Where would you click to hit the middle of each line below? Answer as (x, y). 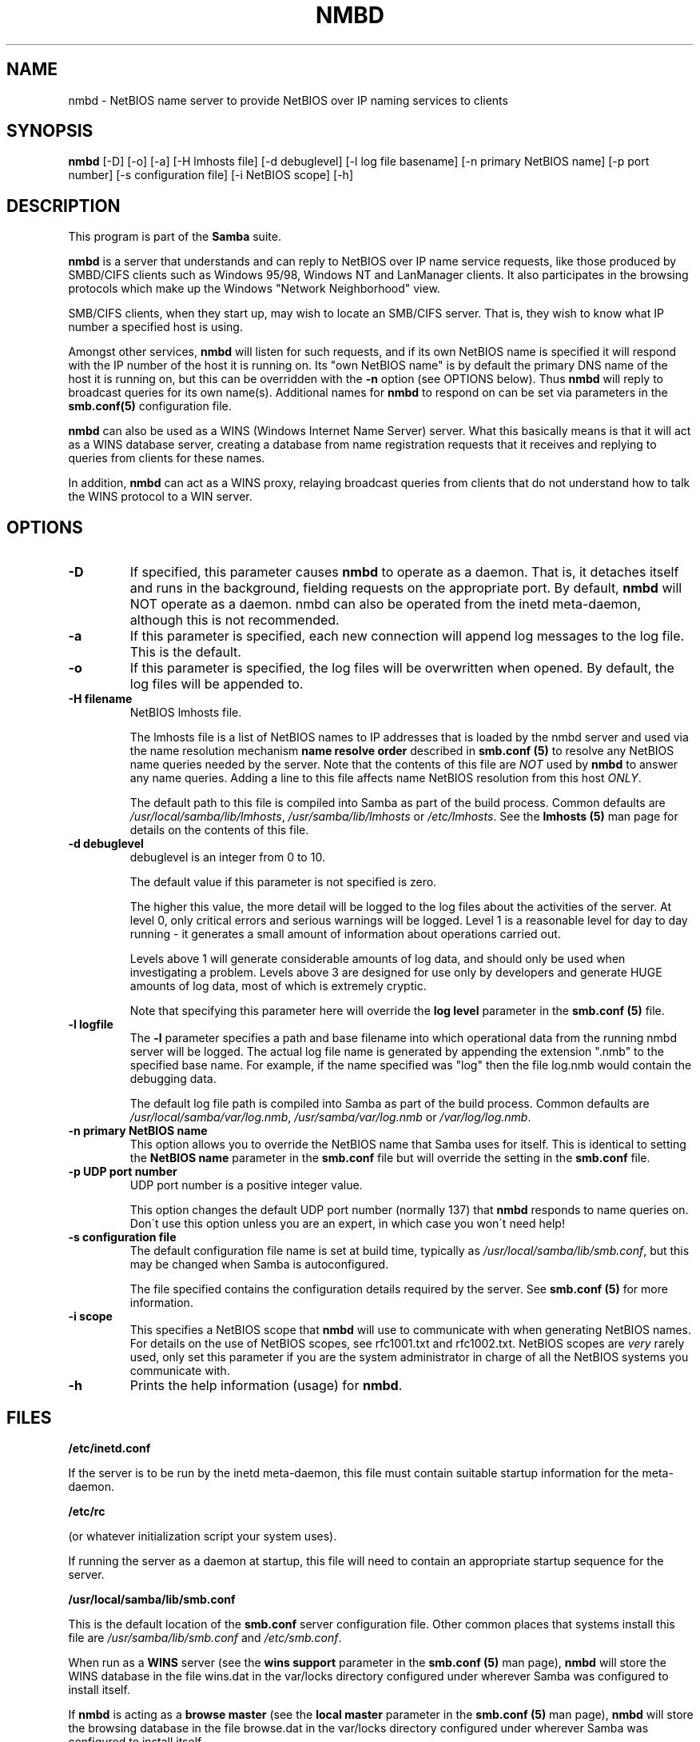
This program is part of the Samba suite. (175, 237)
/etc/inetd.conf (109, 1448)
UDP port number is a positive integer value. (246, 1185)
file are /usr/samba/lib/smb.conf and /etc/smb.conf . (205, 1637)
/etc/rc (87, 1511)
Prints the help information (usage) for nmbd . (266, 1386)
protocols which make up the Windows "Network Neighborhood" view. (254, 289)
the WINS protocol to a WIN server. (160, 497)
